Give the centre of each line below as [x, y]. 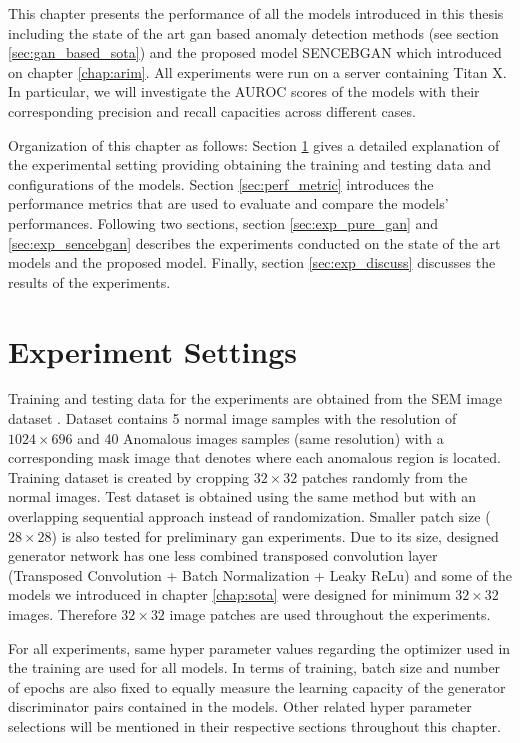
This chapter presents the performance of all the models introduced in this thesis [256, 13]
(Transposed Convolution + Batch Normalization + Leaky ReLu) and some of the [260, 574]
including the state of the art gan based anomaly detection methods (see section [253, 32]
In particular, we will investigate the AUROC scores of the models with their [244, 91]
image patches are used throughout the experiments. [330, 613]
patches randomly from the [384, 476]
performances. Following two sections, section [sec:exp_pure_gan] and [223, 222]
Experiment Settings [153, 350]
